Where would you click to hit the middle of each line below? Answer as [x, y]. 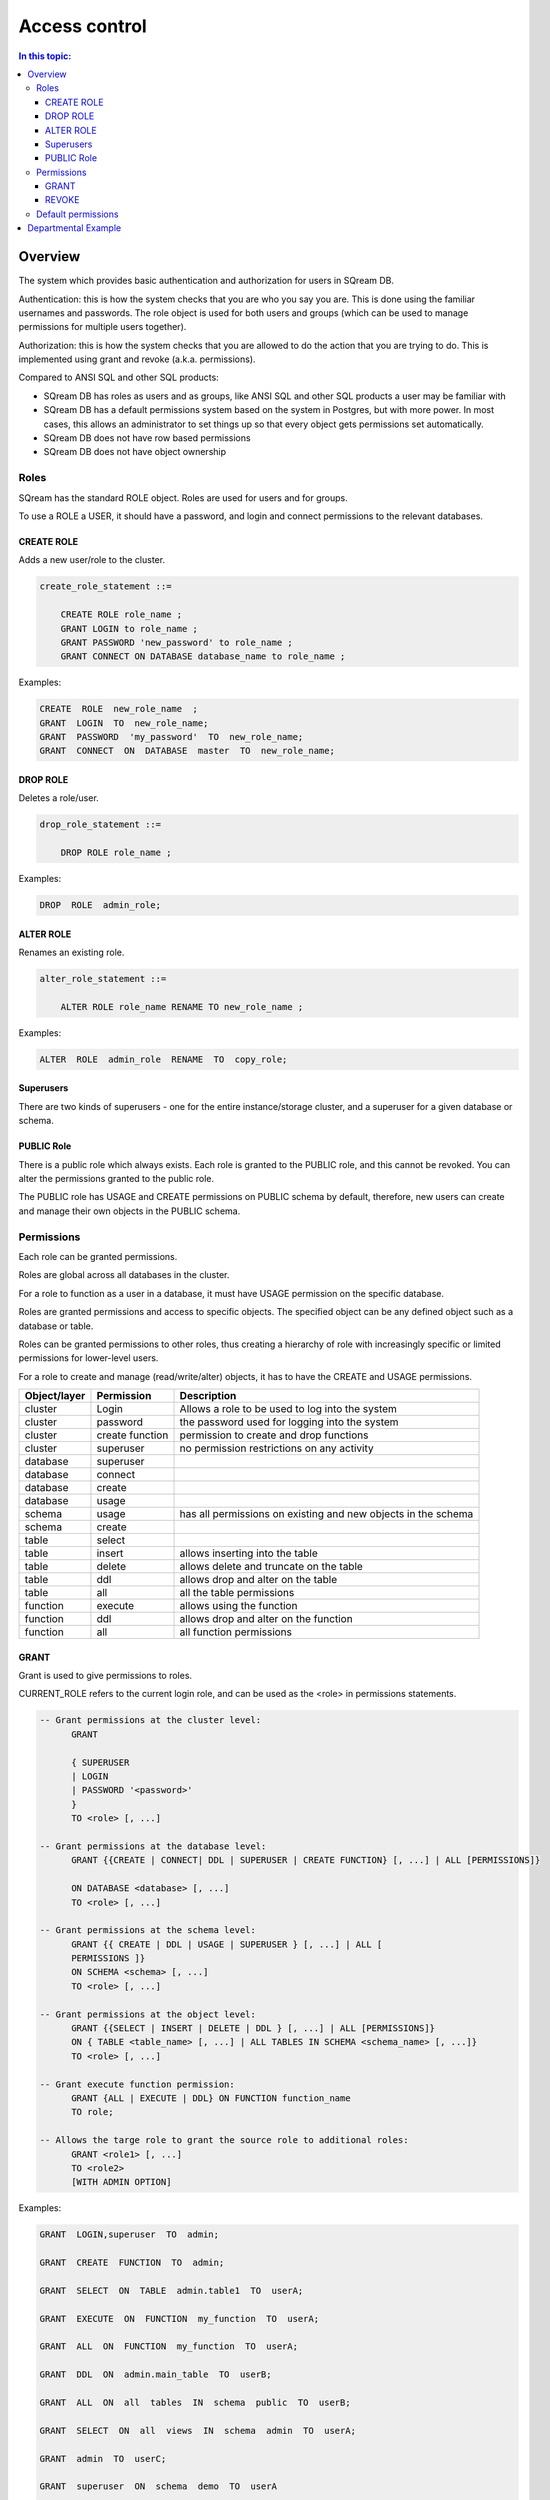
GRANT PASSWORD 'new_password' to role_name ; [177, 642]
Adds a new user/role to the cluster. [91, 560]
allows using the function [238, 1606]
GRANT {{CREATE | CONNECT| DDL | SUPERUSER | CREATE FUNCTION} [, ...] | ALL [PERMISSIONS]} [306, 1860]
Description [208, 1396]
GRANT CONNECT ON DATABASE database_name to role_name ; [203, 656]
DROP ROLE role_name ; [116, 853]
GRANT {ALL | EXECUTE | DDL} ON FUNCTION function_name [211, 2098]
